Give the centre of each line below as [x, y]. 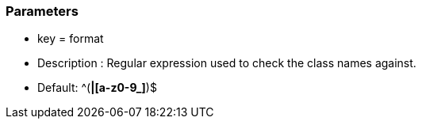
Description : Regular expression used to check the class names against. [227, 63]
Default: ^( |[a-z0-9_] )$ [97, 88]
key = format [71, 39]
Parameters [42, 11]
